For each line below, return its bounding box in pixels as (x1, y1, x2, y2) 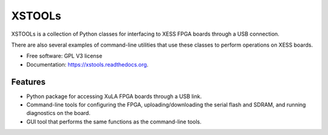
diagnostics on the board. (26, 110, 91, 117)
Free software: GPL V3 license (26, 52, 103, 60)
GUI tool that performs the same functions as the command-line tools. (26, 118, 202, 125)
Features (11, 76, 46, 87)
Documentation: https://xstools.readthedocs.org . (26, 61, 149, 68)
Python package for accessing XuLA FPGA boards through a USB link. (26, 93, 202, 100)
